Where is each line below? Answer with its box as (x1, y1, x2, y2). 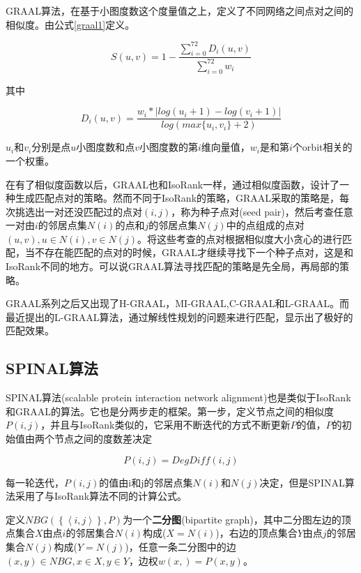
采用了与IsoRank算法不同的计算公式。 (15, 489, 187, 503)
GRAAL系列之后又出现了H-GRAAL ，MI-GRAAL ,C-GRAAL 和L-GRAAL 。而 (6, 296, 350, 311)
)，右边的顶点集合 (215, 526, 298, 540)
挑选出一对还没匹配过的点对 (15, 204, 142, 218)
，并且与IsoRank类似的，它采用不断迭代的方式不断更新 (40, 417, 291, 432)
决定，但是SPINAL (259, 475, 345, 489)
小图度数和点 (76, 140, 135, 154)
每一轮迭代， (6, 475, 64, 489)
